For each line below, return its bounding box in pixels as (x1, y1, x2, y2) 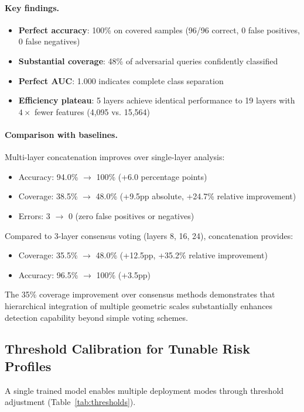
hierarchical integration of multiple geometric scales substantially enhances (5, 299, 273, 311)
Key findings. (5, 1, 59, 13)
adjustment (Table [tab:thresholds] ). (5, 396, 136, 408)
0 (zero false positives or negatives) (68, 209, 194, 221)
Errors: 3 (18, 209, 50, 221)
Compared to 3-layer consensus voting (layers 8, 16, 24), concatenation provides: (5, 229, 293, 241)
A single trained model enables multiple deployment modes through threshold (5, 384, 284, 396)
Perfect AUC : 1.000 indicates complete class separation (18, 74, 224, 86)
